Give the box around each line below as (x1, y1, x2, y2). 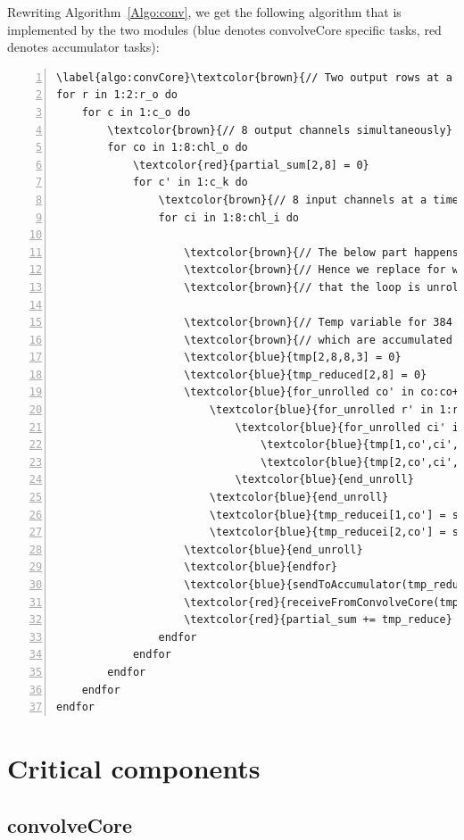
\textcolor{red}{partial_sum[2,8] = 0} (132, 158, 369, 171)
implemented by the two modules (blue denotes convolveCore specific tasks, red (7, 20, 442, 38)
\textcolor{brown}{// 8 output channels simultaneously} (107, 123, 452, 137)
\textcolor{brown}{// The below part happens (184, 245, 460, 259)
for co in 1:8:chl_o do (107, 141, 248, 154)
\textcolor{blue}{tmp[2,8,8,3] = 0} (184, 351, 402, 364)
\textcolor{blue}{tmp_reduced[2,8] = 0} (184, 368, 427, 381)
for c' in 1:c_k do (132, 176, 248, 189)
